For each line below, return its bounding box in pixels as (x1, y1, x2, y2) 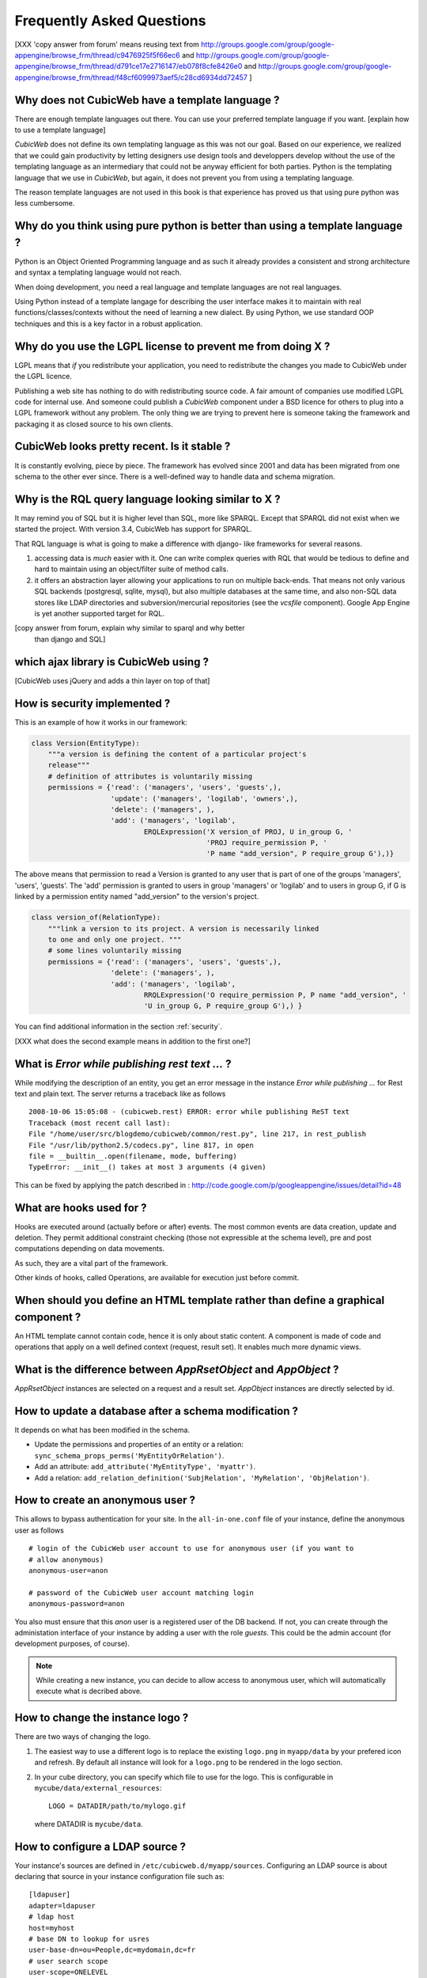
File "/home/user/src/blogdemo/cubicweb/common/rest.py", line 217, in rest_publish (28, 1130, 367, 1139)
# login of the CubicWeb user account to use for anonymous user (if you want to (28, 1544, 354, 1553)
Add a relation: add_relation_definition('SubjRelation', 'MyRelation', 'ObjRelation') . (34, 1472, 369, 1483)
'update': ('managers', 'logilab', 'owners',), (110, 794, 299, 803)
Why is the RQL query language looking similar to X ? (14, 492, 281, 506)
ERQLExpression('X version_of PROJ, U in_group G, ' (143, 827, 353, 836)
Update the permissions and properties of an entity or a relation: (34, 1440, 244, 1449)
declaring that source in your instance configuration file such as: (14, 1872, 225, 1881)
